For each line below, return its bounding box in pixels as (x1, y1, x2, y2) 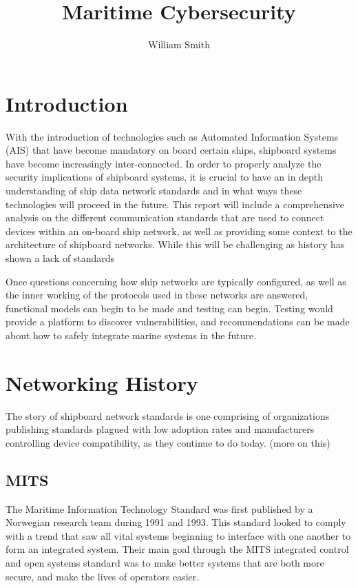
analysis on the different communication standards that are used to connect (6, 210, 324, 225)
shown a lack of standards (6, 251, 115, 265)
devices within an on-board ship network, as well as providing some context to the (6, 223, 352, 238)
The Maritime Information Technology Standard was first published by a (6, 501, 313, 516)
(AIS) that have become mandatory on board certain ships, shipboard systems (6, 143, 337, 157)
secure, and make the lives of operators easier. (6, 569, 200, 583)
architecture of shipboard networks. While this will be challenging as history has (6, 237, 345, 252)
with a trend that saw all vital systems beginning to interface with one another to (6, 528, 351, 543)
